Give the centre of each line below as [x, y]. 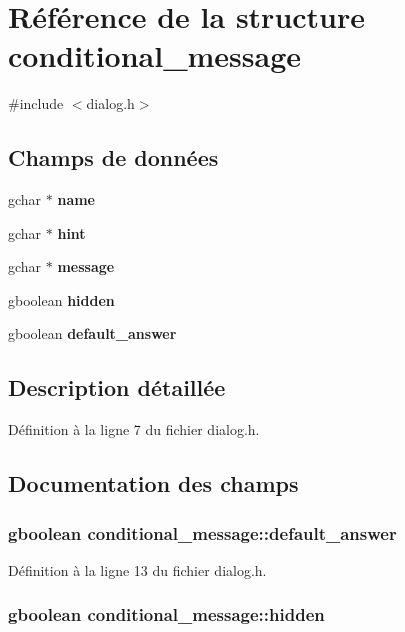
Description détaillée [117, 387]
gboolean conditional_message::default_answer [202, 532]
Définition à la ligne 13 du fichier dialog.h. [137, 569]
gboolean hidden [61, 299]
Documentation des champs [153, 483]
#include [36, 103]
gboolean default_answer [92, 333]
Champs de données [113, 157]
